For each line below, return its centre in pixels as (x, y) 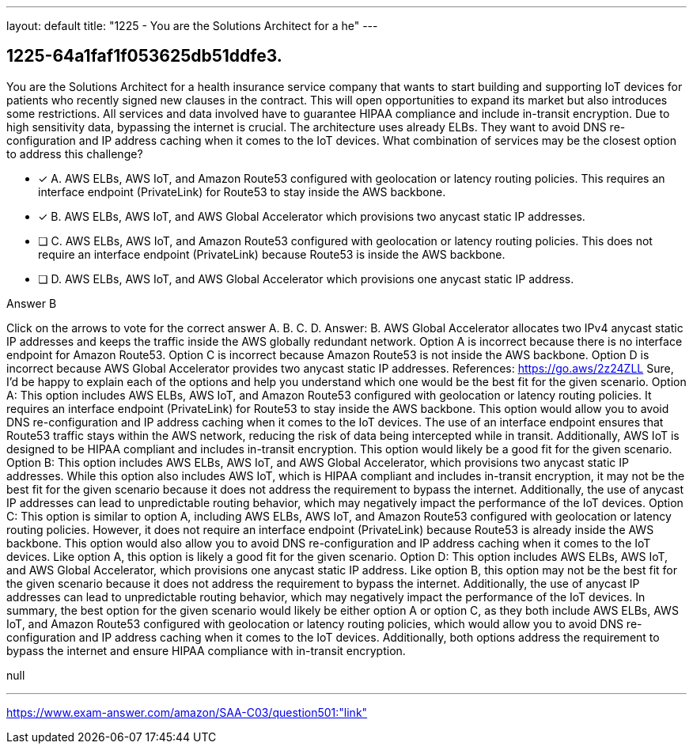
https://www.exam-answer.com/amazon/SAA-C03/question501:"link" (187, 712)
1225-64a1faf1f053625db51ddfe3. (144, 56)
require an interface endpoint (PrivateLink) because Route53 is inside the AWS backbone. (272, 254)
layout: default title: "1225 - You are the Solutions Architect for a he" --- (192, 26)
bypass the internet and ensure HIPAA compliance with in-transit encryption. (206, 650)
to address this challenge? (75, 153)
